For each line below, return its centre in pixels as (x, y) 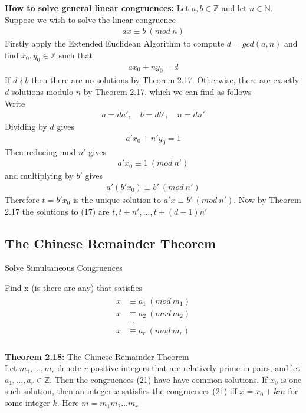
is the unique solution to (117, 199)
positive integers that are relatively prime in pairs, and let (195, 368)
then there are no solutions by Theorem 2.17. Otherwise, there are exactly (165, 80)
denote (69, 368)
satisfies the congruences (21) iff (179, 391)
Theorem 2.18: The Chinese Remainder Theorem (97, 356)
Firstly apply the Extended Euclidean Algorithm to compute (115, 43)
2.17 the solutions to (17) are (57, 211)
